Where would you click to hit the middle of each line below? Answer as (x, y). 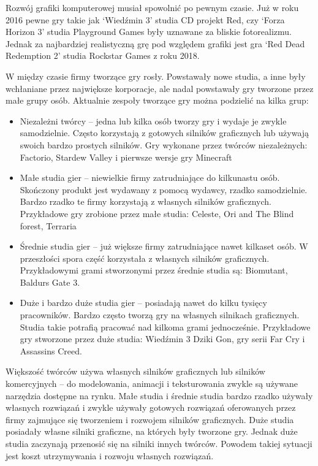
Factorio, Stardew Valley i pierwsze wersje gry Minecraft (126, 157)
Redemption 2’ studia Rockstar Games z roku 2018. (103, 55)
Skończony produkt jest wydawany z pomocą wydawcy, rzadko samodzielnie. (164, 189)
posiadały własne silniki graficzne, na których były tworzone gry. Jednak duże (152, 431)
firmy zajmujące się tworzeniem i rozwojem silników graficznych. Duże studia (150, 419)
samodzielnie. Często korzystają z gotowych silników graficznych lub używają (165, 133)
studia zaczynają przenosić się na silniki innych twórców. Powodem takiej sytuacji (159, 443)
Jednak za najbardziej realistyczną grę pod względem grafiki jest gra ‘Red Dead (155, 43)
